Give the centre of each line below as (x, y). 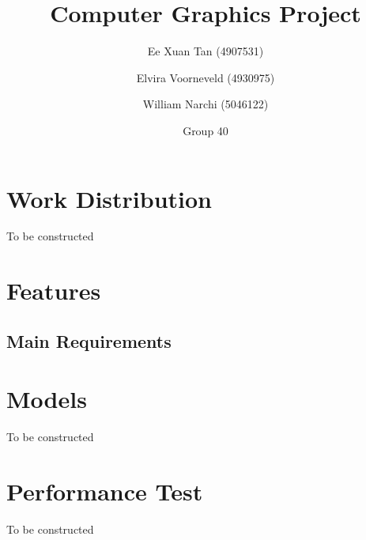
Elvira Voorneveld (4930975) (206, 77)
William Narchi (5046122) (206, 104)
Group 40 (206, 130)
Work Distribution (109, 198)
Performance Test (105, 491)
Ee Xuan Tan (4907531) (206, 51)
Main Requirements (89, 340)
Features (54, 291)
